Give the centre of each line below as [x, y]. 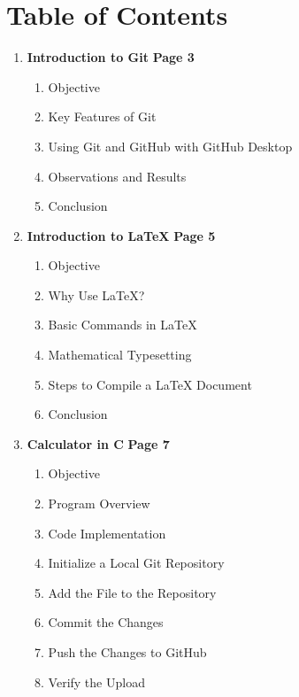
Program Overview [99, 503]
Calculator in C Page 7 [98, 443]
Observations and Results [117, 176]
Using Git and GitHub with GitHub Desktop [170, 146]
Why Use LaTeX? [96, 294]
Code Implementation [107, 533]
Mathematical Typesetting [120, 355]
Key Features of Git [102, 116]
